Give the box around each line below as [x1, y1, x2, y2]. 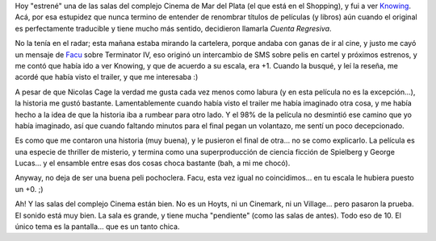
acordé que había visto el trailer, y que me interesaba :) [15, 73, 199, 82]
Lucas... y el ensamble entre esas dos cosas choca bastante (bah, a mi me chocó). [15, 158, 291, 168]
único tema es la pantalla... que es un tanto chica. [15, 222, 180, 231]
